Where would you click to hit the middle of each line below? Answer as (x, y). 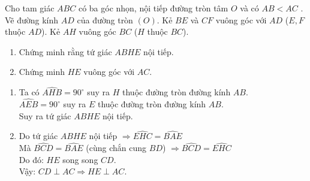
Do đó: (31, 159)
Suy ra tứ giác (45, 115)
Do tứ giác (38, 136)
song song (80, 159)
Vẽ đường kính (32, 19)
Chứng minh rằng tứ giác (65, 51)
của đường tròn (105, 19)
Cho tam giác (30, 8)
